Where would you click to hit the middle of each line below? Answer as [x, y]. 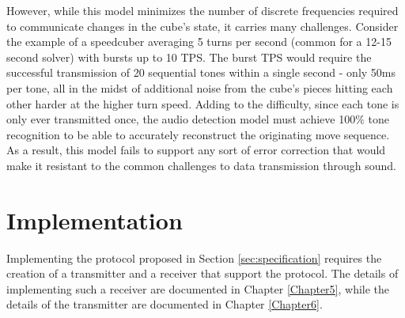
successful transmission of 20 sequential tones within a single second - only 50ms [201, 72]
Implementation [95, 220]
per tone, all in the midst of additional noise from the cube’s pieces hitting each [200, 87]
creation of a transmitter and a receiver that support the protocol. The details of [202, 273]
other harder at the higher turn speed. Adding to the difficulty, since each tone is [203, 103]
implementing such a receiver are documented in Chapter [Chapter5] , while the [198, 288]
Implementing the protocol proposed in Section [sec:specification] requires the [194, 257]
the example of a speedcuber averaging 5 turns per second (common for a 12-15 [199, 42]
